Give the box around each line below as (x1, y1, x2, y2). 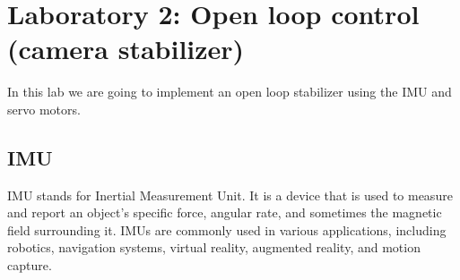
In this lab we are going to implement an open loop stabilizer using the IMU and (7, 82, 452, 101)
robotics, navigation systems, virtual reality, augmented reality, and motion (7, 238, 421, 257)
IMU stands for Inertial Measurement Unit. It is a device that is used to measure (7, 185, 453, 204)
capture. (7, 256, 52, 275)
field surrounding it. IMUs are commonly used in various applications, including (7, 220, 447, 239)
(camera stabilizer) (7, 30, 245, 67)
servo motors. (7, 99, 81, 118)
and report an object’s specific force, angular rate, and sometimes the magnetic (7, 203, 442, 222)
